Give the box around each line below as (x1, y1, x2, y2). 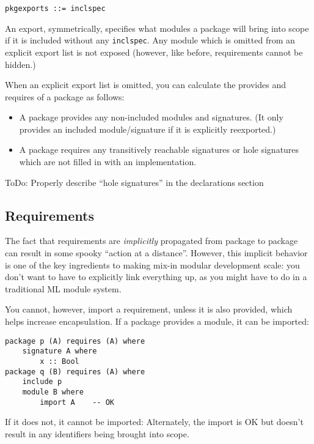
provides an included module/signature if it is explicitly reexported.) (19, 122, 276, 135)
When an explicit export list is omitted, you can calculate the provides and (5, 78, 286, 91)
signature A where (22, 347, 97, 356)
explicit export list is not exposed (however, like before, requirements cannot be (5, 45, 303, 58)
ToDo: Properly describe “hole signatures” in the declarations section (5, 176, 264, 188)
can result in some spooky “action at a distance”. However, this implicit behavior (5, 246, 308, 259)
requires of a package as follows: (5, 90, 125, 103)
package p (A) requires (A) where (5, 336, 145, 346)
